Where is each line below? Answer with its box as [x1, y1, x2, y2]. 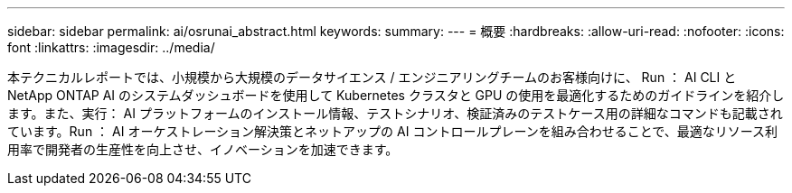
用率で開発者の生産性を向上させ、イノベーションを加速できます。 [7, 142, 399, 157]
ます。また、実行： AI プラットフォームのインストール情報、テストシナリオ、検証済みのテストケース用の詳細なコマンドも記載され [7, 106, 783, 121]
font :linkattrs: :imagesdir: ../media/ [7, 40, 215, 55]
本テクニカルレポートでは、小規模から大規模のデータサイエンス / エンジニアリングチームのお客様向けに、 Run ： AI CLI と [7, 69, 737, 85]
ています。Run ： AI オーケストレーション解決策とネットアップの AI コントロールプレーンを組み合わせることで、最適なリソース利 [7, 124, 778, 139]
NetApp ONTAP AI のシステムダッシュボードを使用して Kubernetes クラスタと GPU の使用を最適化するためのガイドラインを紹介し [7, 87, 785, 103]
